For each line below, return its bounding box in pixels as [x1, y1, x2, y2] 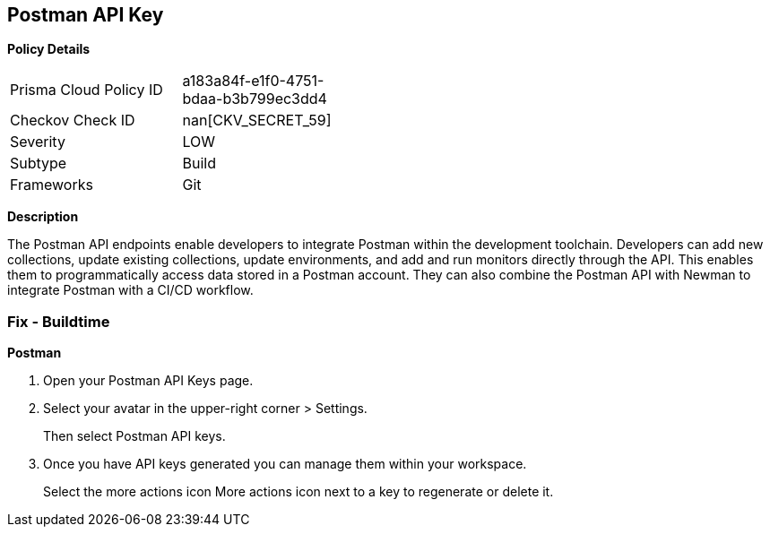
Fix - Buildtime [7, 312, 110, 331]
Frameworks [10, 176, 93, 194]
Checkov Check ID [10, 111, 135, 130]
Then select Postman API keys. [43, 428, 226, 444]
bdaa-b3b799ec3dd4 [182, 90, 327, 108]
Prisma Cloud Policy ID [10, 81, 163, 99]
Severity [10, 133, 65, 151]
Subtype [10, 154, 67, 173]
